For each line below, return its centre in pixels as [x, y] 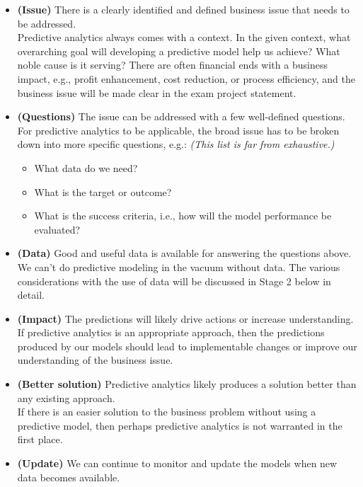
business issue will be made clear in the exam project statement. [157, 92]
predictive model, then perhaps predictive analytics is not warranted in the [180, 425]
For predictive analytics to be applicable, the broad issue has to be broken [178, 130]
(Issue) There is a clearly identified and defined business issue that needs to [183, 9]
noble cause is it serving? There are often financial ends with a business [172, 65]
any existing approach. [66, 397]
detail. [31, 295]
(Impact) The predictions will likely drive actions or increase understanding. [185, 318]
